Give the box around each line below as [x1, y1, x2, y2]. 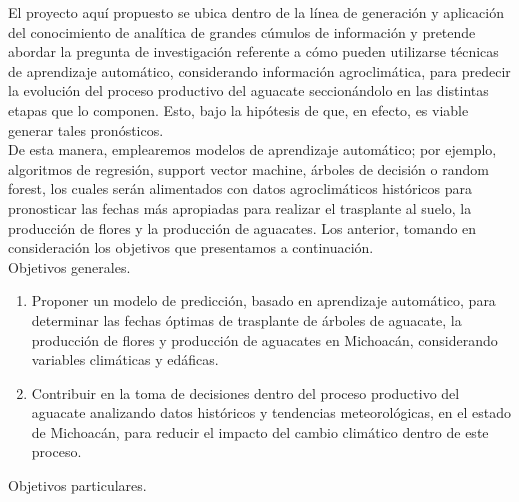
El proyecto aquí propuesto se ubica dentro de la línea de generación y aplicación [8, 2, 504, 22]
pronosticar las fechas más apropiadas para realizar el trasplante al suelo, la [8, 197, 472, 218]
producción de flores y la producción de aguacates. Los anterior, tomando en [8, 217, 477, 238]
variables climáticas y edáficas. [31, 349, 219, 370]
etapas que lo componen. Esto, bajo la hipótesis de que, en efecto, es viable [8, 99, 469, 120]
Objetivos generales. [8, 256, 131, 277]
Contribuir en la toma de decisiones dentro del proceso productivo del [31, 382, 460, 403]
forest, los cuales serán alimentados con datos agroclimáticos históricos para [8, 178, 473, 199]
